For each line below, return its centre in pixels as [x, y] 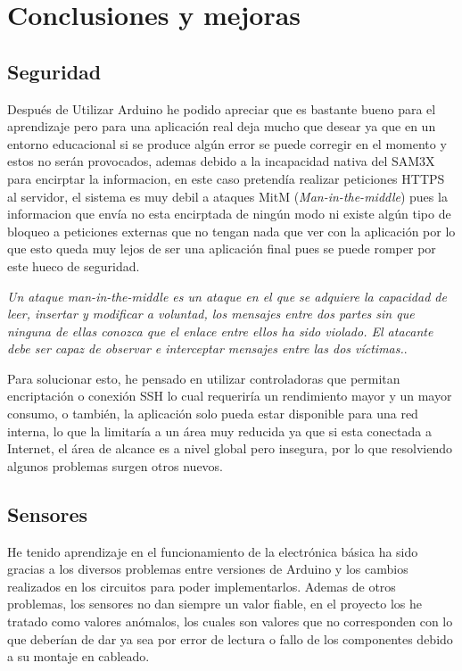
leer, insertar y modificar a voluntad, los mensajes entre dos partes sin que [211, 314]
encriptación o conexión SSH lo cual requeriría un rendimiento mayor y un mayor [230, 396]
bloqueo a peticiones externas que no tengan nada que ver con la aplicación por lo [231, 231]
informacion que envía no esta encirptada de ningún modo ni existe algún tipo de [229, 214]
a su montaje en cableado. [78, 656]
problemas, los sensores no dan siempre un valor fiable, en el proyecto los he [215, 604]
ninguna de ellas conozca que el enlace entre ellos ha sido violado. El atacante [220, 331]
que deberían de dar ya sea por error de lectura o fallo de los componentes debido [230, 638]
